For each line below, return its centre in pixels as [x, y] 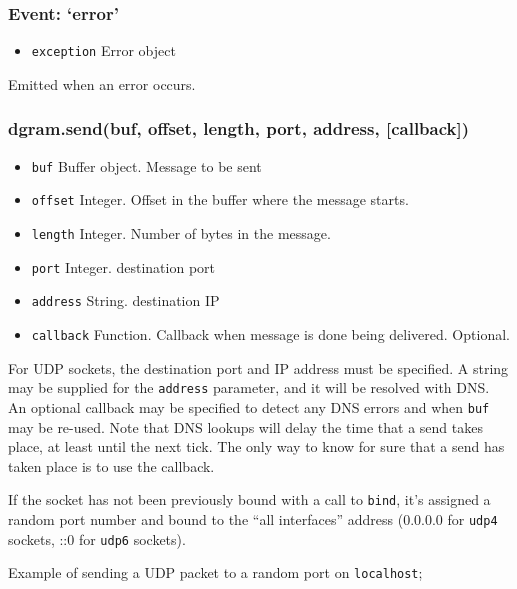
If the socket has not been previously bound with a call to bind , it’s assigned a [249, 499]
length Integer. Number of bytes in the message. [181, 233]
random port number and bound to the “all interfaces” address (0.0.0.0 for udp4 [253, 518]
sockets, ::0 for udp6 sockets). [97, 538]
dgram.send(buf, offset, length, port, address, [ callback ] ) [239, 128]
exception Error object [103, 50]
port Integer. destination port [123, 266]
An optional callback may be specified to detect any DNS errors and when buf [249, 406]
